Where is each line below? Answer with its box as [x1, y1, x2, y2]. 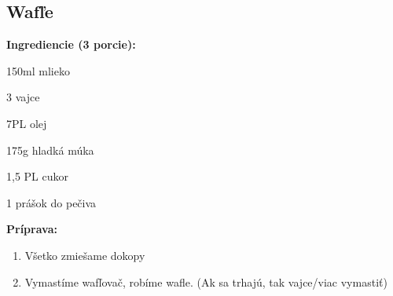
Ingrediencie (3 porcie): [6, 36, 136, 53]
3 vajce [6, 89, 40, 105]
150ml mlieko [6, 62, 70, 79]
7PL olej [6, 115, 47, 131]
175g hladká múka [6, 141, 94, 158]
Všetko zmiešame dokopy [24, 247, 145, 263]
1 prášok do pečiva [6, 194, 97, 210]
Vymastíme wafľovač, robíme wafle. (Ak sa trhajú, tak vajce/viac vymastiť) [24, 273, 387, 290]
